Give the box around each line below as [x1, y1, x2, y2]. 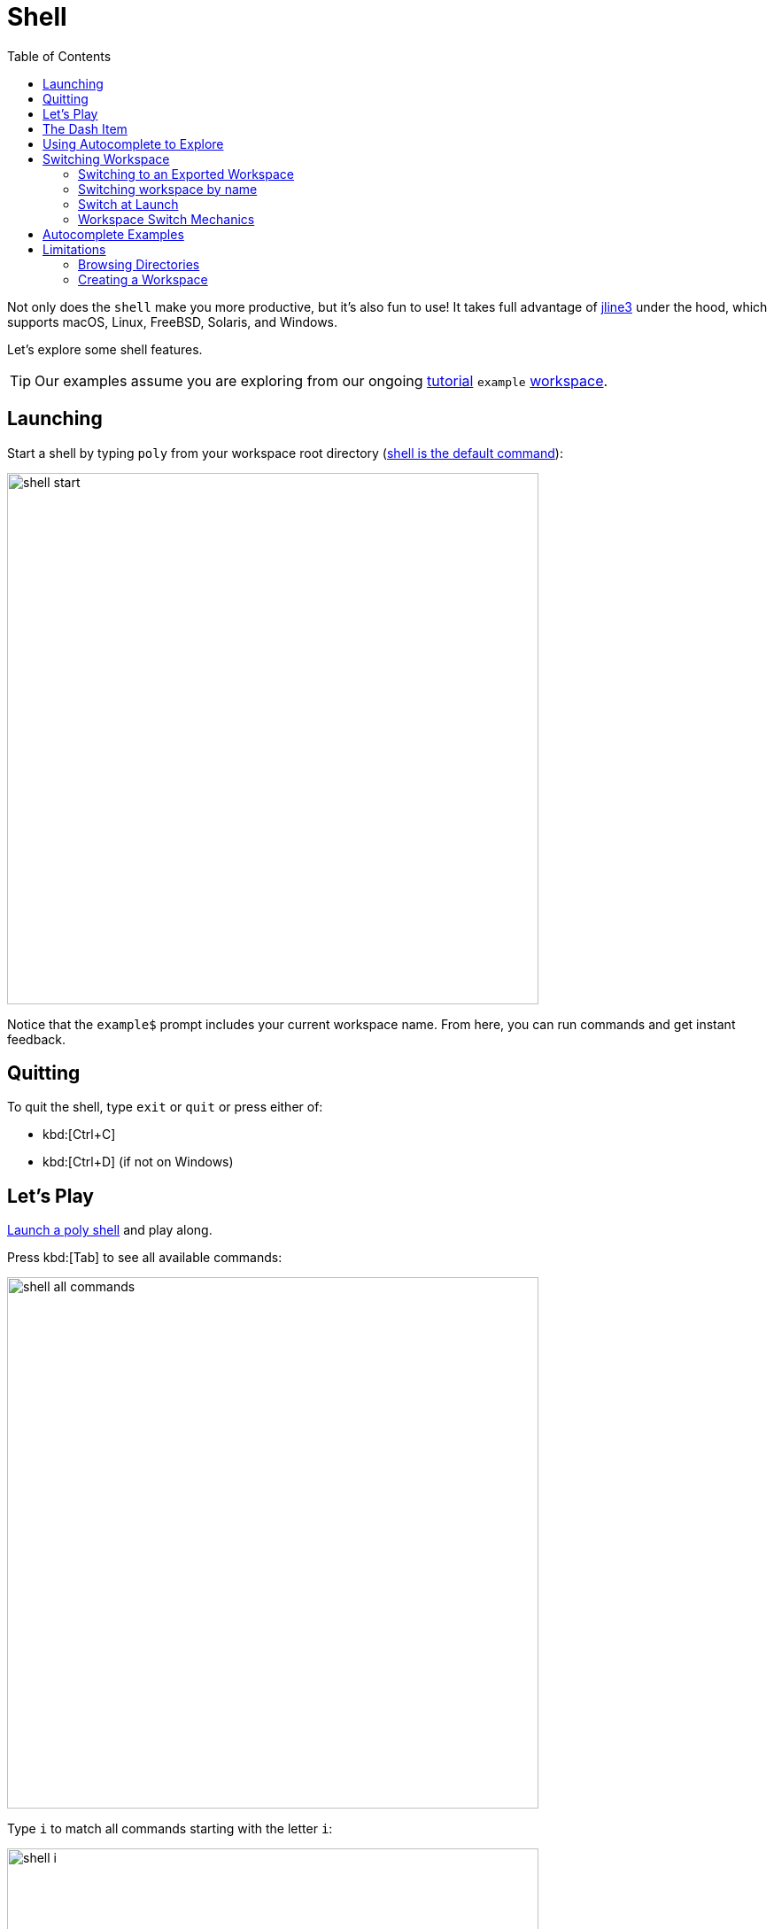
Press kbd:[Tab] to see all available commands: [7, 1250, 283, 1266]
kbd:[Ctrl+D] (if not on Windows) [43, 1154, 234, 1170]
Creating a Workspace [78, 271, 208, 287]
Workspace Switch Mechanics [78, 211, 255, 227]
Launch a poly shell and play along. [7, 1222, 213, 1238]
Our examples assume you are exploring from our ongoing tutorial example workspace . [35, 371, 608, 390]
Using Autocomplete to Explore [43, 136, 224, 151]
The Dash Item [43, 120, 128, 136]
